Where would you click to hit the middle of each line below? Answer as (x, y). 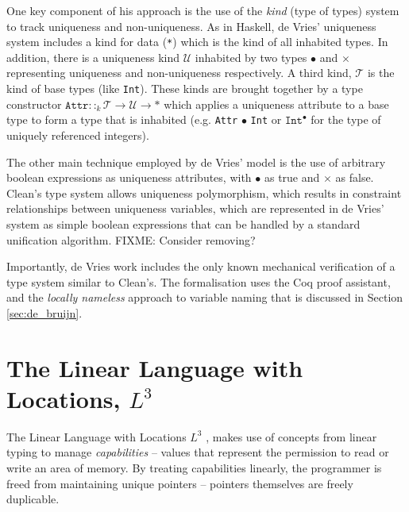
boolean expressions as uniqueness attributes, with (129, 177)
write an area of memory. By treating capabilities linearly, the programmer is (194, 467)
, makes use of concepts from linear (291, 436)
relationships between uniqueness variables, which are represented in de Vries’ (195, 208)
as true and (292, 177)
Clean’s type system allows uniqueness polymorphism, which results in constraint (204, 192)
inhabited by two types (251, 57)
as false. (355, 177)
